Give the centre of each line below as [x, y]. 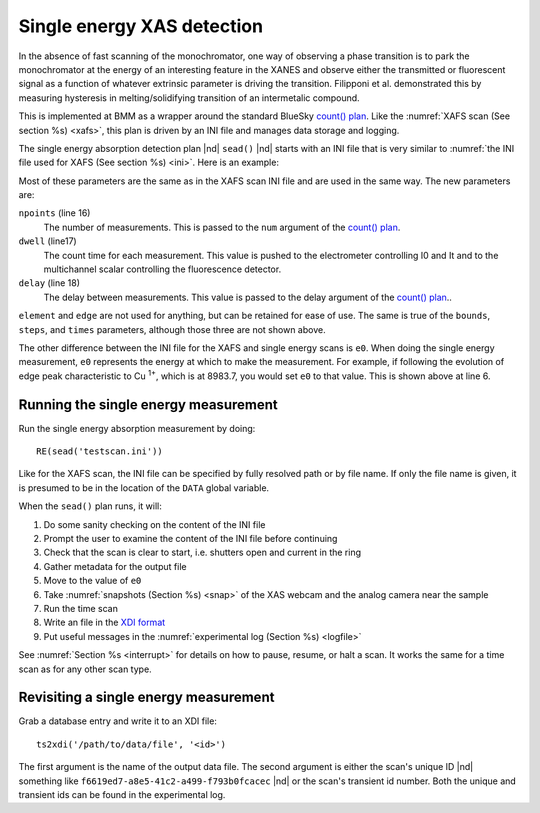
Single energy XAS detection [141, 26]
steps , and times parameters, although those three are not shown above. [172, 329]
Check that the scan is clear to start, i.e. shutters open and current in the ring [202, 552]
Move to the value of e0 [92, 581]
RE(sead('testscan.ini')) [100, 451]
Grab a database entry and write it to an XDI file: [117, 721]
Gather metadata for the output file [115, 566]
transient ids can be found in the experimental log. [122, 794]
